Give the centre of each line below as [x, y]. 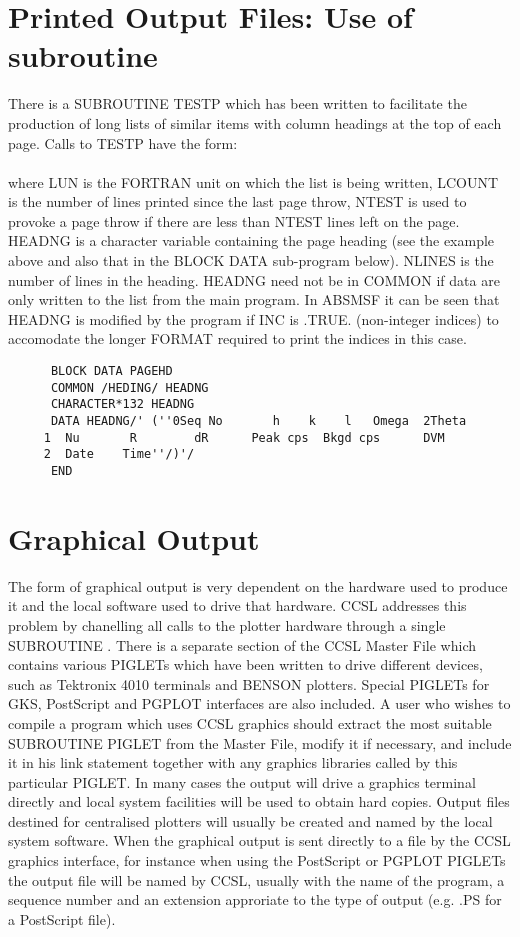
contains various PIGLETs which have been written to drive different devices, [245, 664]
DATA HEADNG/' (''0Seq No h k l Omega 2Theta [258, 421]
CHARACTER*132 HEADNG [122, 404]
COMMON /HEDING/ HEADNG [129, 387]
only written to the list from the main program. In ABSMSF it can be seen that [254, 299]
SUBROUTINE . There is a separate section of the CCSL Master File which [242, 644]
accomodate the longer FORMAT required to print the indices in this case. [237, 338]
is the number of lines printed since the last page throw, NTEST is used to [237, 201]
